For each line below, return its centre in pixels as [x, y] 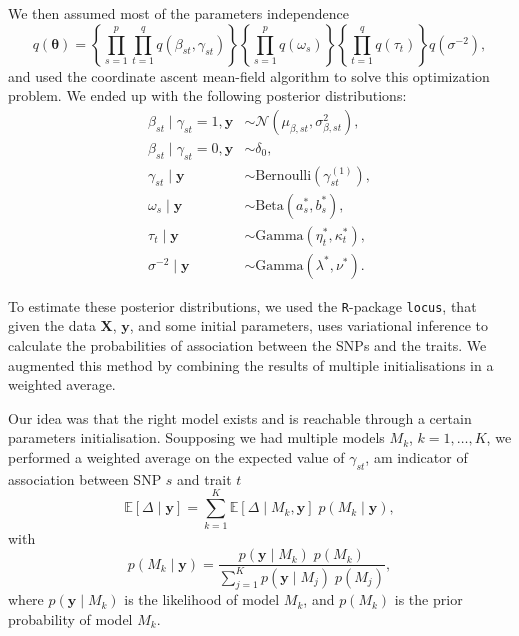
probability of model [70, 618]
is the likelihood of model [202, 599]
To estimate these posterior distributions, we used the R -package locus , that [242, 305]
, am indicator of [416, 456]
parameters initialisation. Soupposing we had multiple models [196, 437]
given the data [52, 325]
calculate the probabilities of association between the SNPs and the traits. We [247, 345]
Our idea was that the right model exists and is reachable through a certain [240, 417]
